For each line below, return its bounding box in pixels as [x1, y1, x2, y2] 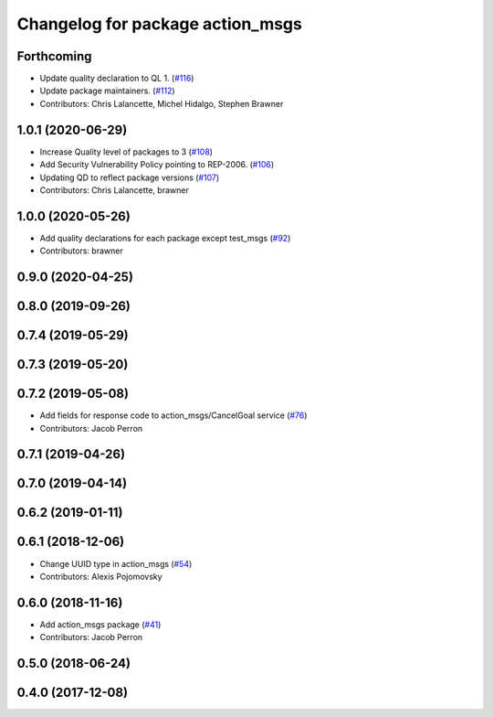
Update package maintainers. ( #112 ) [39, 85, 175, 96]
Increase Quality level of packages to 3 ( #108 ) [39, 146, 214, 157]
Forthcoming [16, 48, 92, 64]
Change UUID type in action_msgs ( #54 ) [39, 558, 193, 569]
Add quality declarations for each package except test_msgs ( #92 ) [39, 232, 291, 243]
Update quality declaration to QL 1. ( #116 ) [39, 73, 194, 84]
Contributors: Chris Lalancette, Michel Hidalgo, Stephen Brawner [39, 98, 284, 109]
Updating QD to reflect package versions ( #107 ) [39, 172, 220, 183]
